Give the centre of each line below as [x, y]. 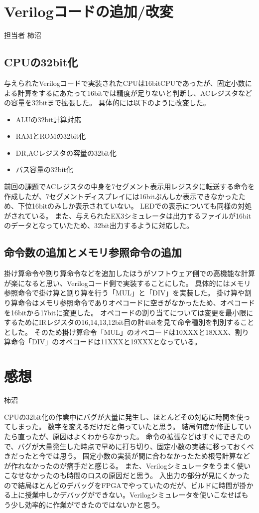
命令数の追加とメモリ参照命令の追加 [93, 252]
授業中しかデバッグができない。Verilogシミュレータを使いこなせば [133, 495]
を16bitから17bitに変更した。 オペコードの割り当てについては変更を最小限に [129, 312]
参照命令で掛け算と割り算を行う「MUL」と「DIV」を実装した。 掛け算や [124, 293]
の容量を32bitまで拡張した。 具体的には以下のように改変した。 [107, 103]
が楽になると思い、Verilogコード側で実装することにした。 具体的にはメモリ [128, 283]
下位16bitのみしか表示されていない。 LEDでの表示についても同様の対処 [135, 206]
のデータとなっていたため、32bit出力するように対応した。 [99, 225]
